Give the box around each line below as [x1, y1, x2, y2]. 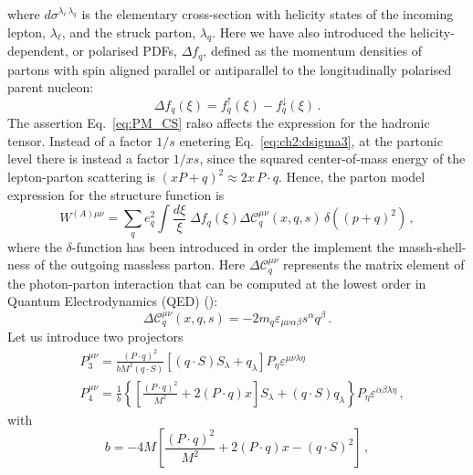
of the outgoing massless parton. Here [34, 255, 246, 274]
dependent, [7, 41, 68, 60]
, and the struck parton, [61, 22, 196, 41]
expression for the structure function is [7, 185, 225, 204]
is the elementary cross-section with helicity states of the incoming [81, 5, 454, 23]
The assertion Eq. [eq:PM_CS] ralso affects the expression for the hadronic [7, 113, 430, 132]
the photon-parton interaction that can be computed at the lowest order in [7, 273, 426, 292]
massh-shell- [398, 237, 467, 256]
